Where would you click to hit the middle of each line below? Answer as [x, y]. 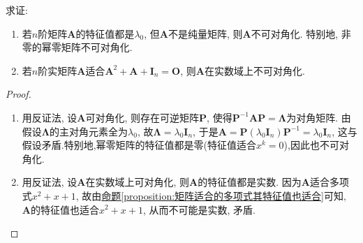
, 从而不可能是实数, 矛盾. [199, 209]
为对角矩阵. [312, 117]
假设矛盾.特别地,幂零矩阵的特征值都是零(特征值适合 [139, 145]
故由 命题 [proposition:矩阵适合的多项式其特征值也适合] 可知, [214, 195]
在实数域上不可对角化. [254, 70]
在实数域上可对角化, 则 [138, 182]
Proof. [18, 94]
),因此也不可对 [316, 145]
